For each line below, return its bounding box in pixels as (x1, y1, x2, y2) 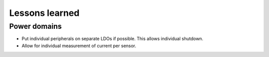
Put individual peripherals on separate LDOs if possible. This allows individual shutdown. (21, 36, 204, 42)
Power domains (9, 22, 62, 31)
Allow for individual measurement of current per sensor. (21, 43, 136, 49)
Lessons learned (9, 7, 80, 18)
